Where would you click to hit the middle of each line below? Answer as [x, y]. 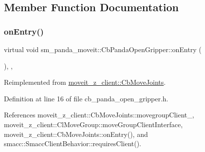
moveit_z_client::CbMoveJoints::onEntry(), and [76, 134]
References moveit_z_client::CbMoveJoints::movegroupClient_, [99, 115]
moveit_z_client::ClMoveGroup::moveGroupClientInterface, [93, 124]
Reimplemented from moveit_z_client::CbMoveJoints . [85, 82]
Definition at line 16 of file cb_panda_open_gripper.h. [86, 98]
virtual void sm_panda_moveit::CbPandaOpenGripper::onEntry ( [103, 49]
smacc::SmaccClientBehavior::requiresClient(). [73, 143]
